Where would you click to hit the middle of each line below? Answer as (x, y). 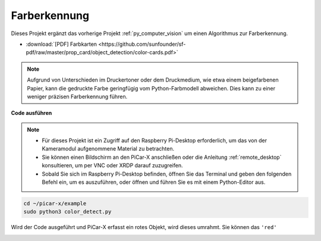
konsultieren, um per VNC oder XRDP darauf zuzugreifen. (112, 165)
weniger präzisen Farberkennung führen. (77, 96)
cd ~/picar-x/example (55, 203)
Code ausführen (32, 113)
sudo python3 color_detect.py (67, 212)
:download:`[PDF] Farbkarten (62, 44)
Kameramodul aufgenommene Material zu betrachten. (108, 149)
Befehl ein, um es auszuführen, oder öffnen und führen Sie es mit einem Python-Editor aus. (154, 182)
